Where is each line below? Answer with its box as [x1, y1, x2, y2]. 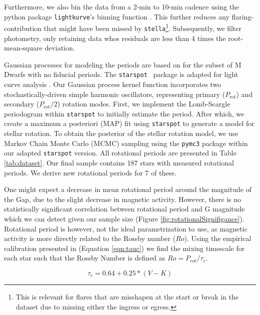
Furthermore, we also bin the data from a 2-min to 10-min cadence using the [4, 1, 239, 11]
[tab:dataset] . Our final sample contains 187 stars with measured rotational [4, 157, 234, 167]
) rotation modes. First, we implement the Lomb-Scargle [57, 98, 230, 109]
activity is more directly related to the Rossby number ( [4, 233, 176, 243]
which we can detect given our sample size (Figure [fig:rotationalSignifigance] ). [4, 213, 244, 223]
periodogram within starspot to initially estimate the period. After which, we [4, 108, 244, 118]
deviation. [44, 42, 75, 53]
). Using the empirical [184, 233, 251, 243]
